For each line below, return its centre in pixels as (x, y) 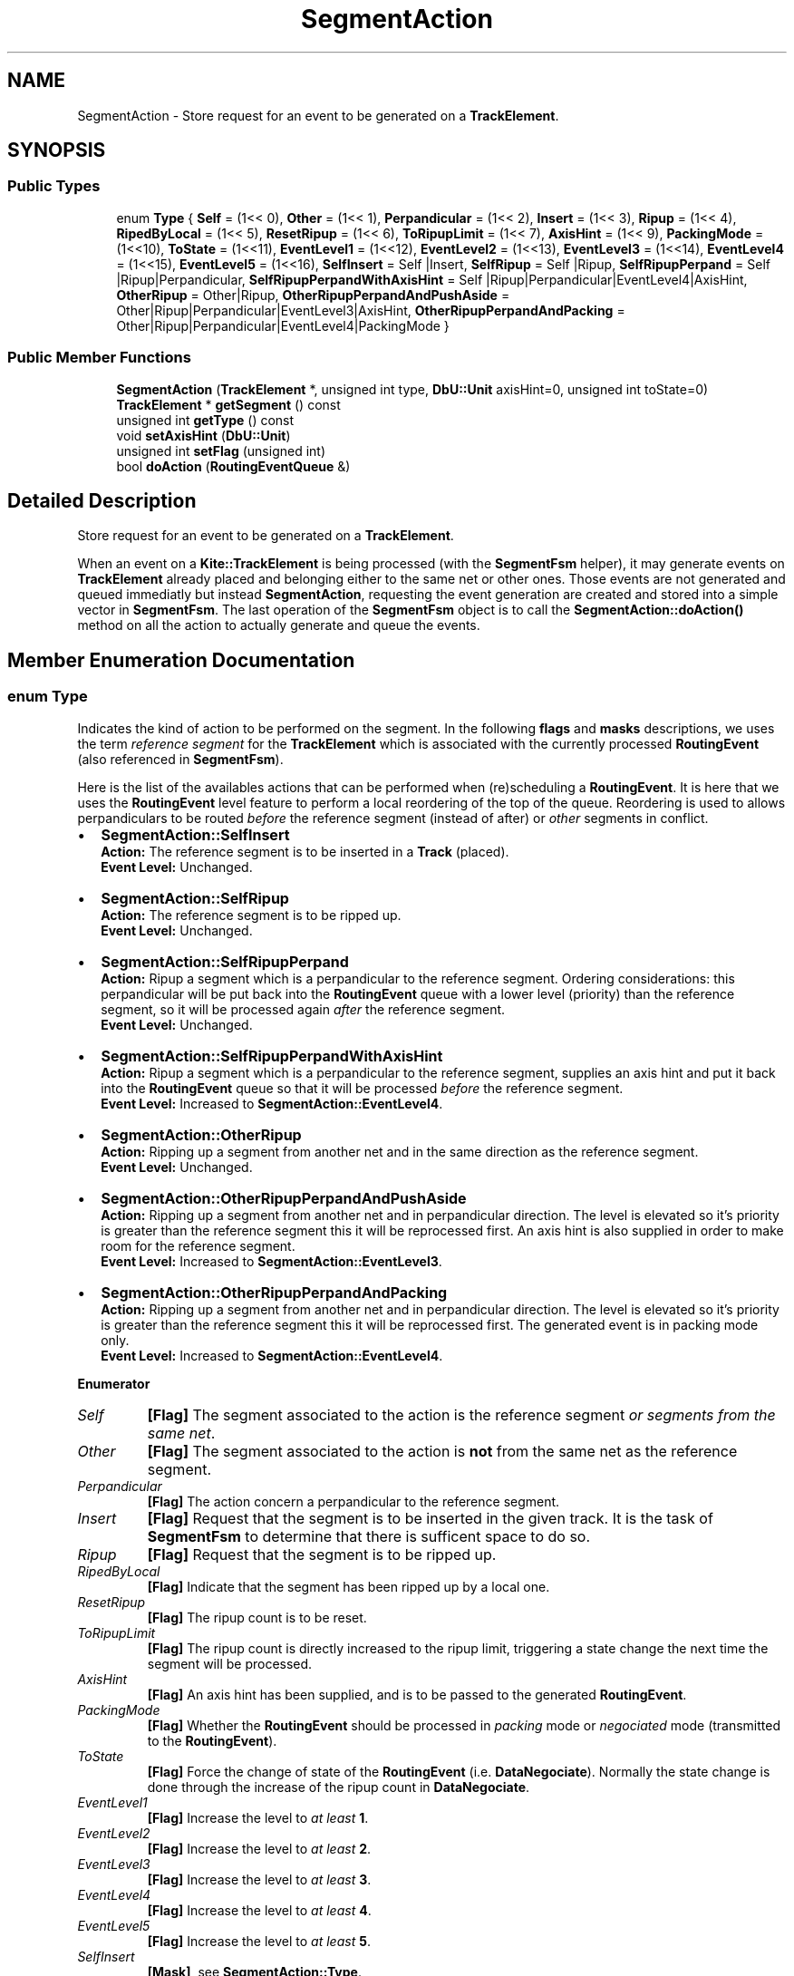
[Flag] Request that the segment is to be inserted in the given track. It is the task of (430, 1518)
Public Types (54, 186)
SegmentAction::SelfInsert (195, 834)
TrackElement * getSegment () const (228, 404)
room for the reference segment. (198, 1245)
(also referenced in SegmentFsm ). (180, 759)
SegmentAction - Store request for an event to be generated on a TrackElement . (318, 115)
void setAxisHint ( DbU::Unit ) (203, 435)
